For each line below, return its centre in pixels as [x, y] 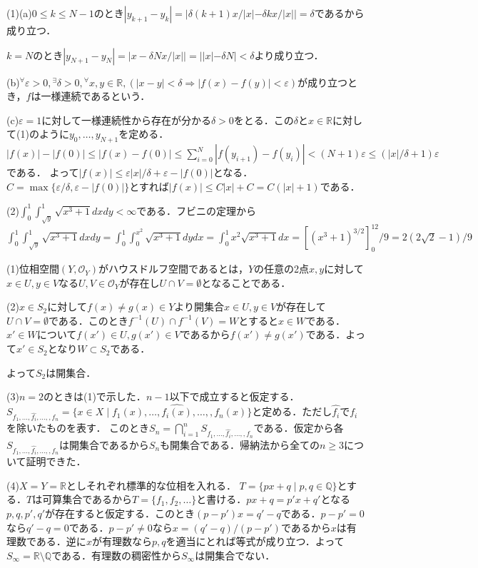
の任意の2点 [282, 269]
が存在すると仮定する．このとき [120, 513]
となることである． [246, 282]
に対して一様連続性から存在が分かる [126, 120]
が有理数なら [122, 541]
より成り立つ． [289, 55]
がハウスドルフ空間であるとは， [173, 269]
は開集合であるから [104, 444]
